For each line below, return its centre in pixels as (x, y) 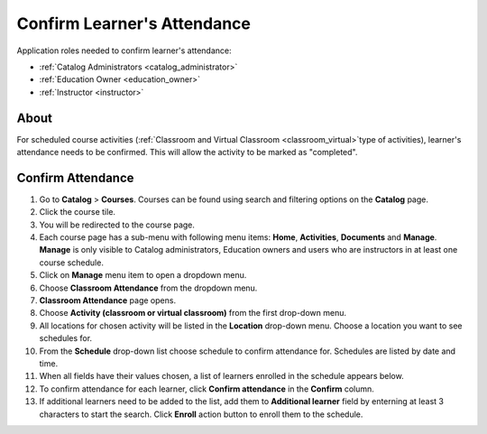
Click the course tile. (78, 212)
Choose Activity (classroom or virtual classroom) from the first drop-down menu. (193, 313)
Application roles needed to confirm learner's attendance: (124, 51)
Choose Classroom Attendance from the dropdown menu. (148, 288)
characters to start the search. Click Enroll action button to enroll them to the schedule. (201, 414)
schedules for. (66, 338)
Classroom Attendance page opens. (107, 300)
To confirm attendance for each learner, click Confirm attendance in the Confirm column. (207, 389)
